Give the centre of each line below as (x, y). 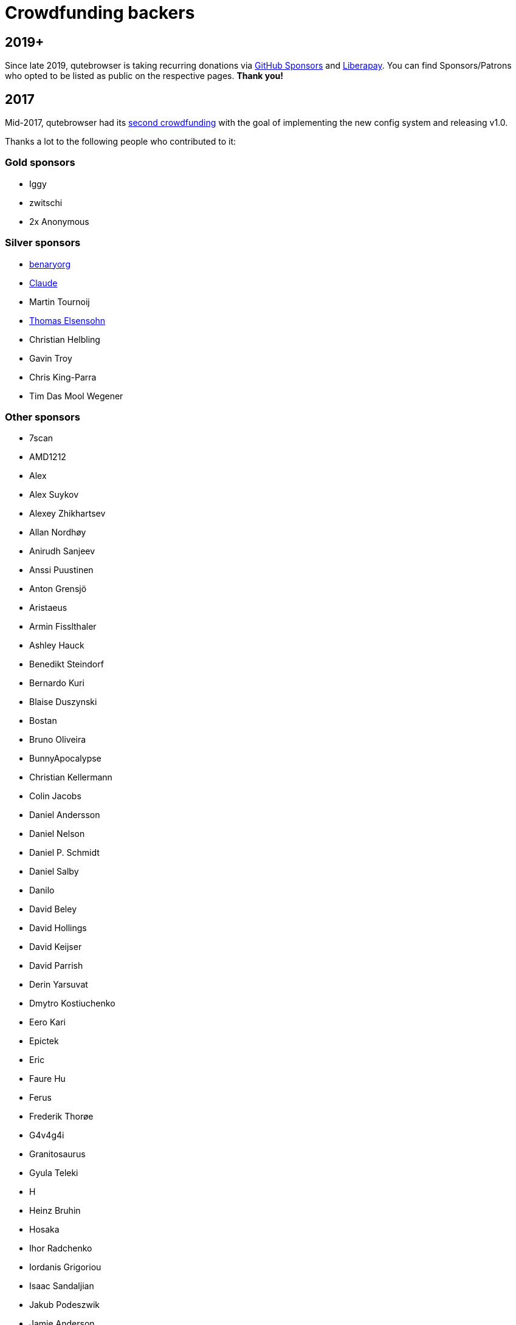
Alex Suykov (54, 495)
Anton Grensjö (58, 589)
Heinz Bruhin (55, 1211)
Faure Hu (47, 1079)
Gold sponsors (40, 163)
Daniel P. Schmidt (64, 853)
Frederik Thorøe (61, 1117)
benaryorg (50, 264)
